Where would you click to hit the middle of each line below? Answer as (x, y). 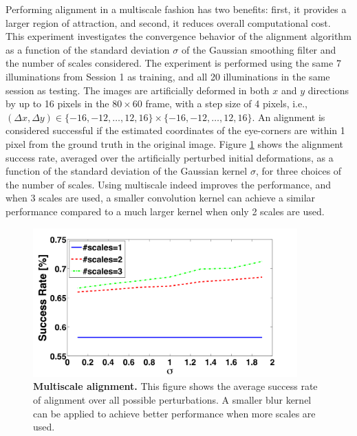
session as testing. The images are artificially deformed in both (138, 90)
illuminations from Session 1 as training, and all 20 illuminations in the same (168, 76)
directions (328, 90)
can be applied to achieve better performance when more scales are (174, 413)
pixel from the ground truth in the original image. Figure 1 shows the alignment (174, 143)
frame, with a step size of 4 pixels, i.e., (226, 103)
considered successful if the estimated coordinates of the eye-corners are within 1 (175, 130)
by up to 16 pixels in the (57, 103)
